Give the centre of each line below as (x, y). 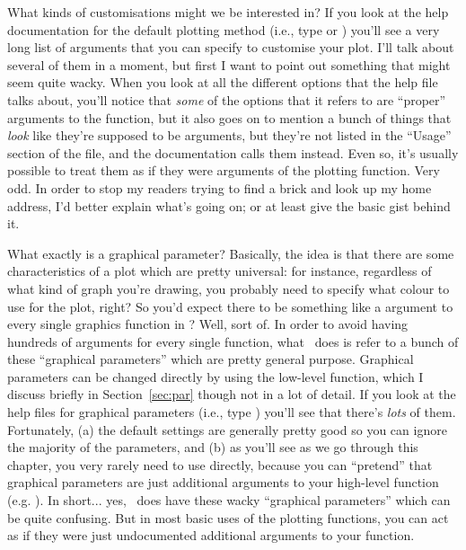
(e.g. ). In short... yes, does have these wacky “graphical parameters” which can (229, 500)
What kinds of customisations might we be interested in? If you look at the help (228, 12)
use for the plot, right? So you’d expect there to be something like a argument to (230, 306)
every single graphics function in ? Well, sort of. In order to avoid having (208, 324)
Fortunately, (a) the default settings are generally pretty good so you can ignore (227, 429)
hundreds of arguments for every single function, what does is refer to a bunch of (233, 341)
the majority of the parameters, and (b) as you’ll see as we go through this (213, 447)
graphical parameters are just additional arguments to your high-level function (223, 482)
